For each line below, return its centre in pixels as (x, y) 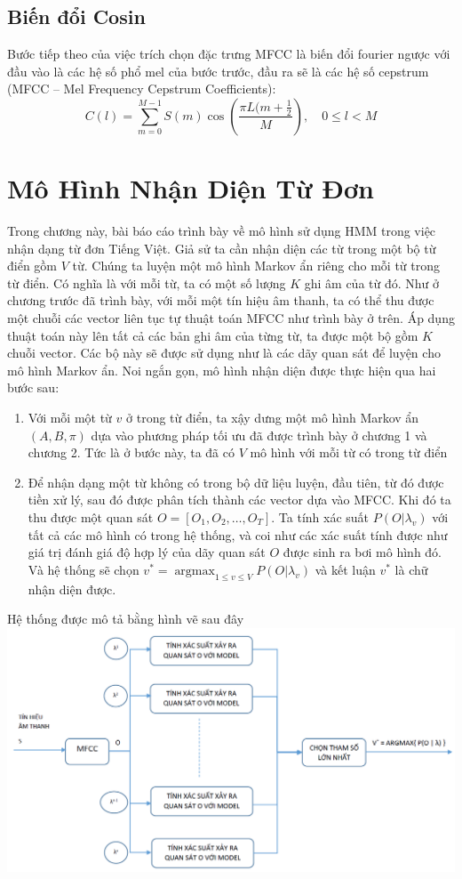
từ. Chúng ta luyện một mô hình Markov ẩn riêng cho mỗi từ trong (256, 266)
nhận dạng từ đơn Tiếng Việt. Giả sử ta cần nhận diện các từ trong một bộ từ (222, 248)
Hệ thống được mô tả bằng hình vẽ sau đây (126, 619)
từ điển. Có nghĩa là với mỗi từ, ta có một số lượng (147, 282)
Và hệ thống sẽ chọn (84, 569)
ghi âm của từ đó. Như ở (372, 282)
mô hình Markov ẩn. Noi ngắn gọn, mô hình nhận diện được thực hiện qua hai (222, 370)
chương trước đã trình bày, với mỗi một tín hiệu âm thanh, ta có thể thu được (221, 300)
